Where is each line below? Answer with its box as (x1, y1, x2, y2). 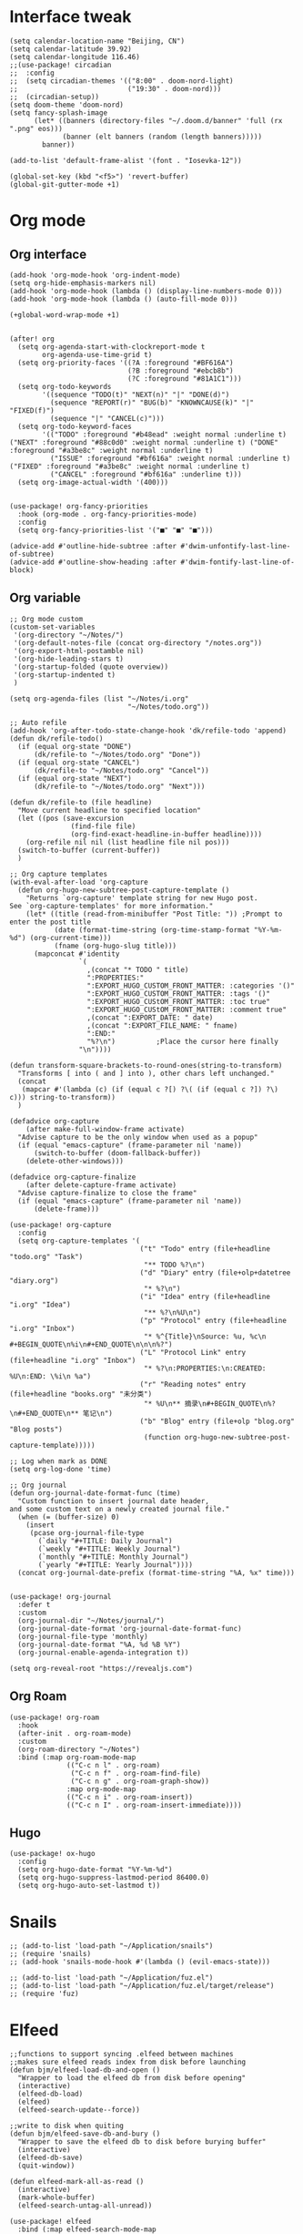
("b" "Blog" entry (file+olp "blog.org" (139, 1417, 296, 1426)
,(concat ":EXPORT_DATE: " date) (86, 1013, 214, 1022)
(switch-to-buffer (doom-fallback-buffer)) (33, 1148, 202, 1158)
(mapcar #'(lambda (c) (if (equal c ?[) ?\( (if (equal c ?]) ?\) (21, 1084, 279, 1094)
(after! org (9, 334, 55, 343)
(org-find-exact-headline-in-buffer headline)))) (70, 829, 262, 839)
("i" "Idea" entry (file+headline (139, 1292, 271, 1301)
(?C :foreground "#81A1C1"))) (126, 374, 243, 384)
